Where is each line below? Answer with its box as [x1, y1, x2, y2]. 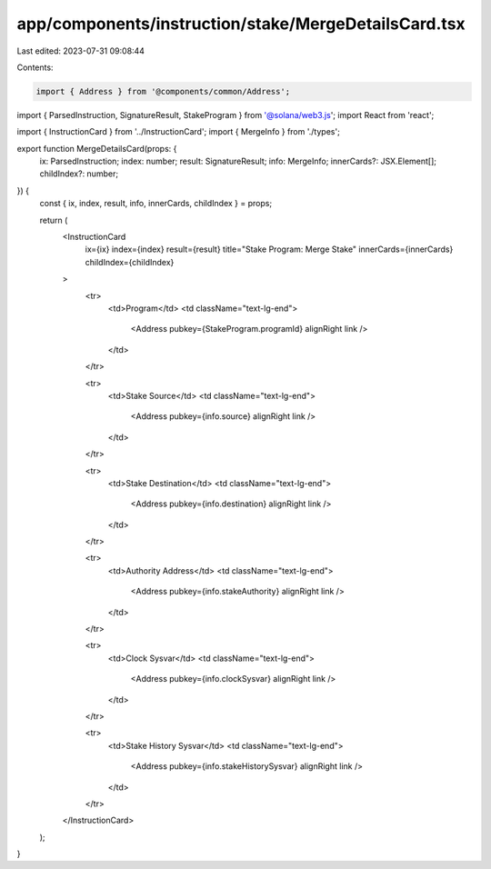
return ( [39, 215, 68, 225]
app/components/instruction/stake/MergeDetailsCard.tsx [16, 14, 466, 34]
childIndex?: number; [39, 168, 118, 179]
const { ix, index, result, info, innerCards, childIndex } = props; [39, 198, 273, 209]
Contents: [16, 62, 54, 73]
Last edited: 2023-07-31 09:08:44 [16, 45, 145, 56]
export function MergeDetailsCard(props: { [16, 143, 177, 154]
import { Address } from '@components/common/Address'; [35, 86, 291, 96]
